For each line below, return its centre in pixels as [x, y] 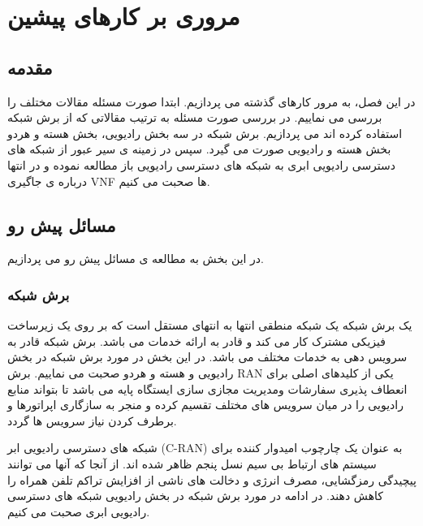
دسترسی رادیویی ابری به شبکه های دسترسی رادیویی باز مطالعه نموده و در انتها [202, 164]
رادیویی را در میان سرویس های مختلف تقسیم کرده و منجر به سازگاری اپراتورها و [205, 405]
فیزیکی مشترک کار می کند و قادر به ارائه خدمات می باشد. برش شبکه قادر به [196, 341]
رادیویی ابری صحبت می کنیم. [79, 511]
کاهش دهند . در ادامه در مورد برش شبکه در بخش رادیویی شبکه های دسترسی [195, 496]
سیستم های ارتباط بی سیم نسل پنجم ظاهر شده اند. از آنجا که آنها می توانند [192, 463]
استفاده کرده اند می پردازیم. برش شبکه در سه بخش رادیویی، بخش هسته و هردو [205, 133]
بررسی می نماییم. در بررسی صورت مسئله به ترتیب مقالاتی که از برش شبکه [195, 117]
